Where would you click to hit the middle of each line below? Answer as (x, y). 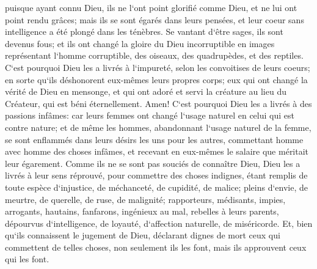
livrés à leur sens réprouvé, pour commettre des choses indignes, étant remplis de (156, 175)
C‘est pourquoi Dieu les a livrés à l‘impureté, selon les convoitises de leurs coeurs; (158, 67)
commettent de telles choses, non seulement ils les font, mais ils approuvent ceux (156, 247)
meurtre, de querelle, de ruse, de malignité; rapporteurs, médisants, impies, (145, 199)
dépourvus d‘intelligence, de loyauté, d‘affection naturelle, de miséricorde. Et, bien (159, 223)
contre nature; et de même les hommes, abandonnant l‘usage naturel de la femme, (158, 127)
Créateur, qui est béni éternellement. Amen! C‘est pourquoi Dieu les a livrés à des (158, 103)
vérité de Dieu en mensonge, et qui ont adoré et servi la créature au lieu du (146, 91)
